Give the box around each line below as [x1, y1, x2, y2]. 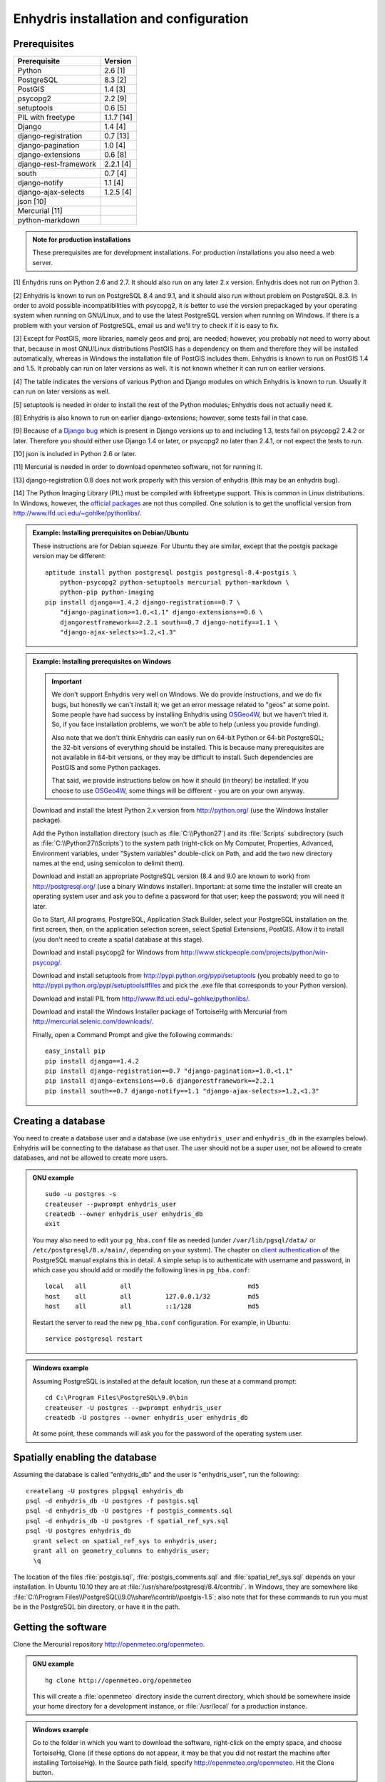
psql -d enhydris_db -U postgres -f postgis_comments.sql [26, 1507, 233, 1515]
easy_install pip [45, 1047, 106, 1055]
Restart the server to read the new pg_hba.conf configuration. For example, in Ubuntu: [32, 1318, 291, 1327]
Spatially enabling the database [13, 1451, 157, 1464]
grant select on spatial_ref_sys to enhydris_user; [33, 1537, 217, 1545]
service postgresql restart [45, 1334, 143, 1343]
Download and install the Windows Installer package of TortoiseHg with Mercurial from [32, 1007, 287, 1016]
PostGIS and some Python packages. [51, 763, 160, 771]
